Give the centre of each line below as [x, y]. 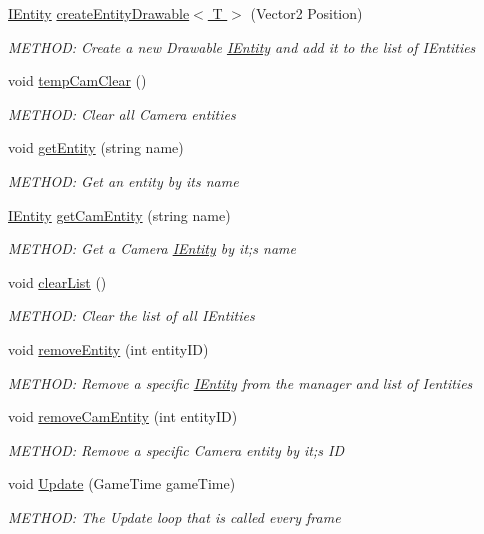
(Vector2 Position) [306, 13]
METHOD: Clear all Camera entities [122, 113]
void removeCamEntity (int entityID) [123, 416]
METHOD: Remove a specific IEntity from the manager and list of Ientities [240, 382]
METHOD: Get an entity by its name [123, 180]
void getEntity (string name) [96, 147]
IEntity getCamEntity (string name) [119, 214]
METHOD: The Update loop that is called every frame [174, 516]
